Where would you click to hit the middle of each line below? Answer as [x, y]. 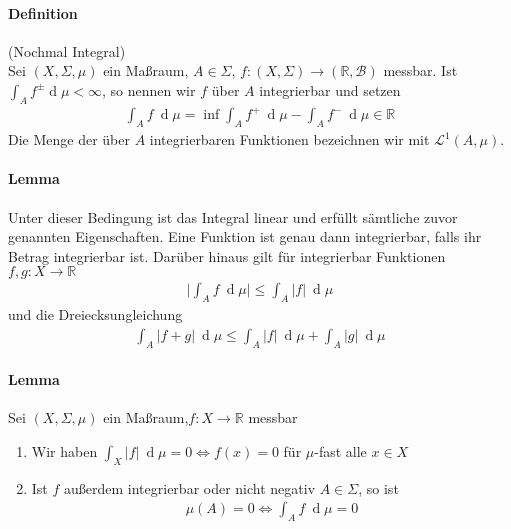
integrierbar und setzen [330, 89]
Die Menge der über [69, 139]
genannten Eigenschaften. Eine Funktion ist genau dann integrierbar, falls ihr [245, 236]
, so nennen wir [149, 89]
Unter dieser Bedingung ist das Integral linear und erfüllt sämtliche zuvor [233, 216]
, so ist [378, 487]
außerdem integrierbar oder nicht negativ [190, 487]
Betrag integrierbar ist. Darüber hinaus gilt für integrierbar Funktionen [227, 255]
